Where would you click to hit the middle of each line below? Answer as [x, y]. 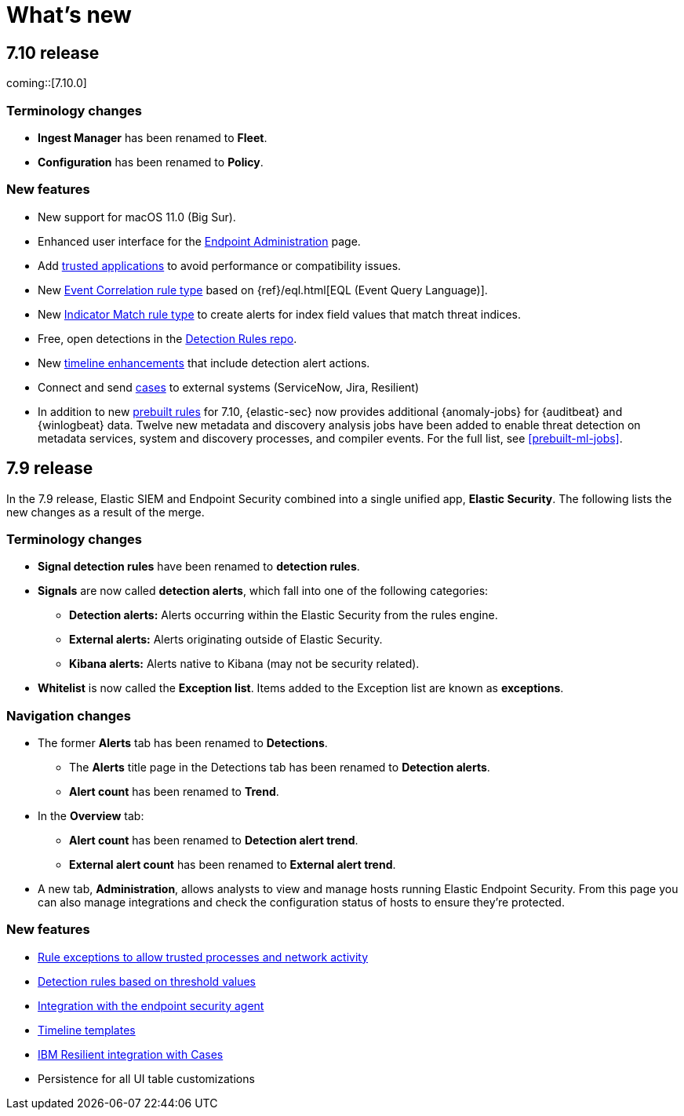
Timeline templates [87, 1030]
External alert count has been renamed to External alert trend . [233, 865]
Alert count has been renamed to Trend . [174, 792]
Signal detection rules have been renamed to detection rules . [199, 567]
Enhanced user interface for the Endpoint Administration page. [199, 241]
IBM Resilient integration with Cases [131, 1054]
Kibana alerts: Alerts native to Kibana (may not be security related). [244, 664]
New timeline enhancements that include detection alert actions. [204, 363]
